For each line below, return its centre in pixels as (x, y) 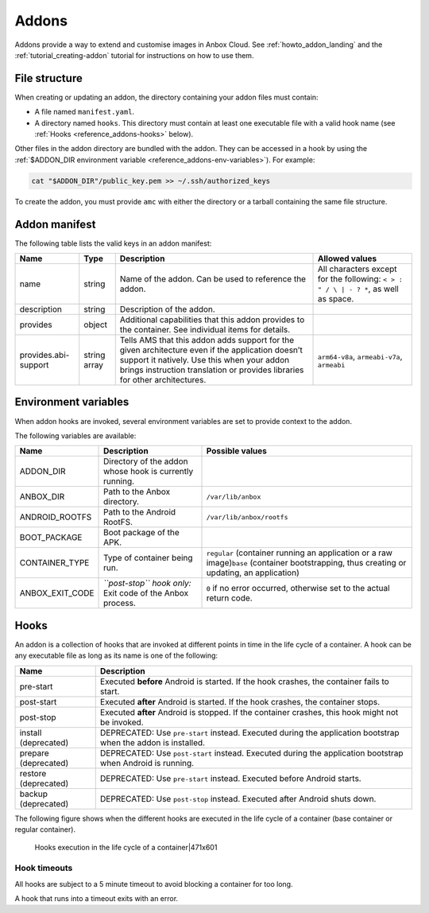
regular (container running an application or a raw (300, 553)
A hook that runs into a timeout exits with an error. (97, 898)
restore (33, 773)
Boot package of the (142, 533)
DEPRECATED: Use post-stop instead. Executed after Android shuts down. (238, 798)
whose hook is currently (149, 472)
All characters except (357, 269)
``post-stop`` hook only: (147, 583)
